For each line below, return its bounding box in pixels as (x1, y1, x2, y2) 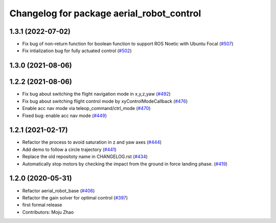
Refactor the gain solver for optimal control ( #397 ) (22, 194, 128, 200)
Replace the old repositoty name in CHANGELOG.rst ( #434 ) (22, 153, 148, 160)
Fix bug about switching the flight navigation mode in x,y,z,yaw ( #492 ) (22, 91, 171, 97)
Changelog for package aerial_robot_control (9, 8, 201, 19)
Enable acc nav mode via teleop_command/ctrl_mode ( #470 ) (22, 105, 151, 111)
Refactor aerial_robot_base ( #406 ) (22, 187, 95, 194)
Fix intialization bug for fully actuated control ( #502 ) (22, 48, 132, 54)
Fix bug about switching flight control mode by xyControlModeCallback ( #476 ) (22, 98, 188, 104)
